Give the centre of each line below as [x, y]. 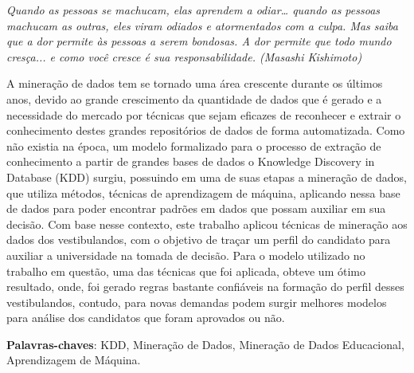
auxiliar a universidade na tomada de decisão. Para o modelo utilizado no [186, 255]
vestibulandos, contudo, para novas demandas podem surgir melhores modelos [197, 302]
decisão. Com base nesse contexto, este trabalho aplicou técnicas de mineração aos [207, 224]
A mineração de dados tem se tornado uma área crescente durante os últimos [195, 83]
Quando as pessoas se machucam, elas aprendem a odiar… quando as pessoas [193, 10]
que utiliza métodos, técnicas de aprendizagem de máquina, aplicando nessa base [203, 192]
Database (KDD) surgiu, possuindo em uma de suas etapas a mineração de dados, [207, 177]
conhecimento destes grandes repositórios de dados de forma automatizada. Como [206, 130]
